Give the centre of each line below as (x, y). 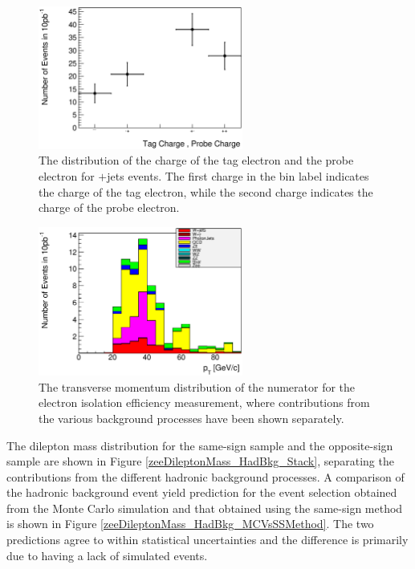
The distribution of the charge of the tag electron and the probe (196, 160)
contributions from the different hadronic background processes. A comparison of (205, 476)
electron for (67, 176)
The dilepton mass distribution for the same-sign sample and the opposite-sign (200, 445)
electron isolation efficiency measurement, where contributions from (204, 402)
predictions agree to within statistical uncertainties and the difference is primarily (207, 540)
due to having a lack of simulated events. (107, 555)
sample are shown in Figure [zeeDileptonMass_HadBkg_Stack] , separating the (200, 461)
